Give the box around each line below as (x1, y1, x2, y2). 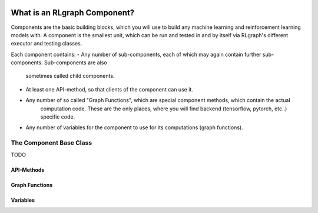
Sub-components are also (44, 59, 107, 66)
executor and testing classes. (11, 40, 82, 47)
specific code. (40, 113, 75, 120)
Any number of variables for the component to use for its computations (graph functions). (25, 124, 244, 131)
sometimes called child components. (25, 73, 115, 80)
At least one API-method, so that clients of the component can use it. (25, 86, 194, 93)
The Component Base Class (11, 139, 92, 147)
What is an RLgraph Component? (11, 8, 135, 18)
